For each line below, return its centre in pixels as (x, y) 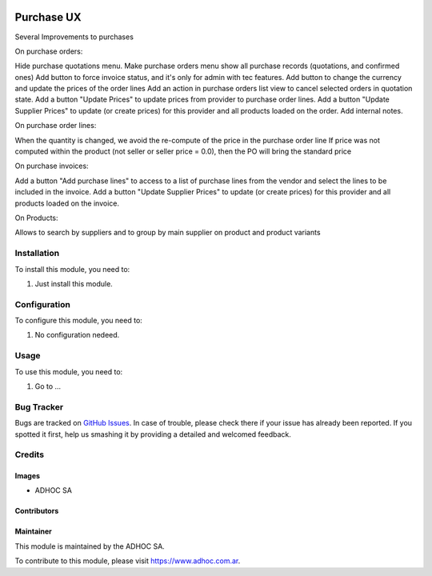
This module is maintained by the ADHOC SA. (90, 546)
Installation (37, 254)
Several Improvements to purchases (74, 37)
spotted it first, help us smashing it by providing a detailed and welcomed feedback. (153, 434)
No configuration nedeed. (77, 335)
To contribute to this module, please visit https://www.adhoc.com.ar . (128, 561)
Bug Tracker (39, 406)
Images (27, 476)
